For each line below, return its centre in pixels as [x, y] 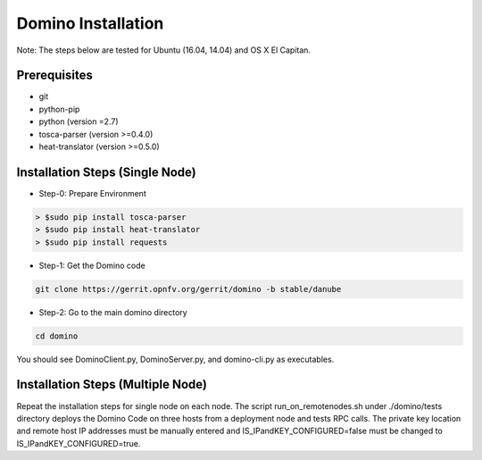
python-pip [59, 109]
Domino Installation [90, 23]
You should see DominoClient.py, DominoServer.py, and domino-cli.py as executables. [175, 359]
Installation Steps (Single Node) [106, 172]
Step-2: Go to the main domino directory [113, 312]
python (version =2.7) [79, 121]
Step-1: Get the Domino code [92, 265]
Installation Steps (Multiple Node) [112, 385]
